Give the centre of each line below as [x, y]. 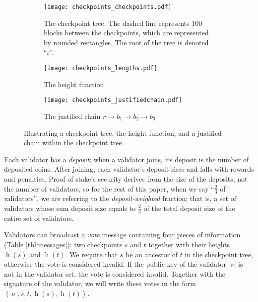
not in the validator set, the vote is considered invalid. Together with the [115, 273]
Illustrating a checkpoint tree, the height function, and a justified [123, 133]
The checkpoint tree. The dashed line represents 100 [123, 23]
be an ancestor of [152, 254]
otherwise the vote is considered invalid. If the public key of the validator [115, 264]
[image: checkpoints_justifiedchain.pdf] [113, 100]
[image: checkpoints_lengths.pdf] [101, 68]
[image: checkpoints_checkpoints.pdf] [108, 7]
